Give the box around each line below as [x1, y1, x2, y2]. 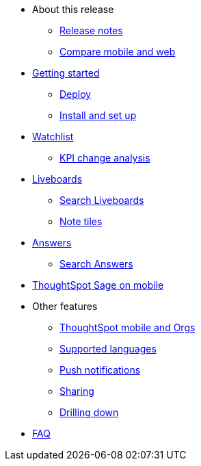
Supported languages [59, 343, 157, 354]
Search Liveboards [59, 194, 144, 206]
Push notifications [59, 364, 141, 376]
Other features [32, 300, 98, 312]
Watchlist [32, 131, 74, 142]
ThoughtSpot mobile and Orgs [59, 322, 196, 333]
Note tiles [59, 216, 103, 227]
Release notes [59, 25, 123, 36]
